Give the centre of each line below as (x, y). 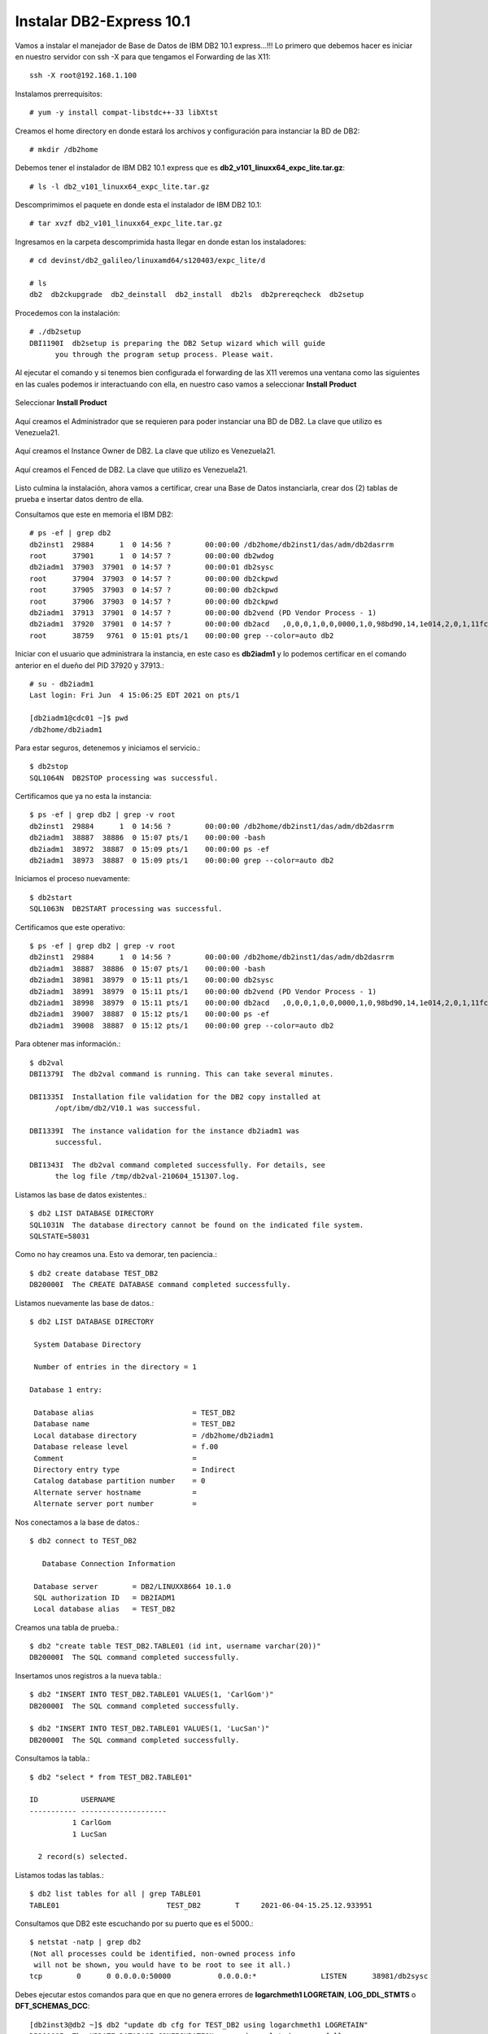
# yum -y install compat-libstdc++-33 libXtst (124, 113)
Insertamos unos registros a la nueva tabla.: (88, 1675)
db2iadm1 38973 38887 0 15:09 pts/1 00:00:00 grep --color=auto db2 (182, 861)
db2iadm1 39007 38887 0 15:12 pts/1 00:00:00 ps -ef (150, 1014)
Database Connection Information (109, 1563)
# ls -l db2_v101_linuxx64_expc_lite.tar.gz (120, 186)
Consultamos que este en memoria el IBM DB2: (94, 514)
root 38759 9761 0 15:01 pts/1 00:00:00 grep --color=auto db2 (182, 635)
